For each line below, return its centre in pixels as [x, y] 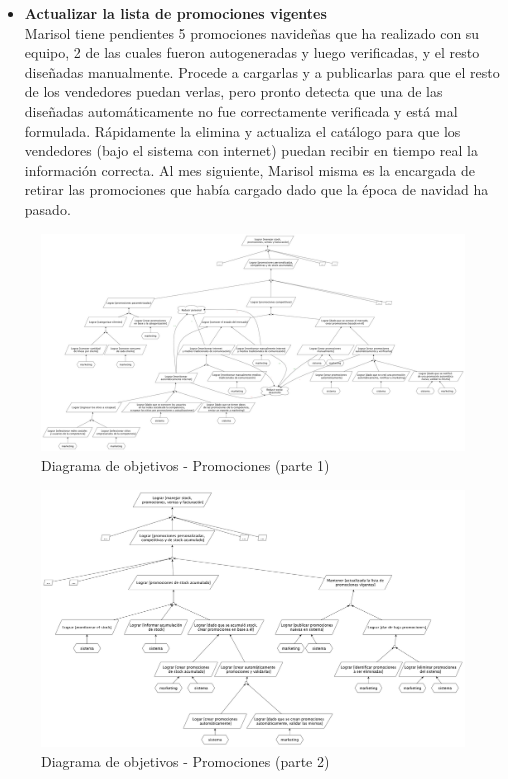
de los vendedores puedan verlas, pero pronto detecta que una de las [233, 91]
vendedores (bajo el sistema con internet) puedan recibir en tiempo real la [251, 150]
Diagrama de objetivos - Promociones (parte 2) [185, 761]
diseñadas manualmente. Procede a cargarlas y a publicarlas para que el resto [262, 71]
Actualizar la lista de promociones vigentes [175, 13]
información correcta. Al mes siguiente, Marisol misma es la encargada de [249, 169]
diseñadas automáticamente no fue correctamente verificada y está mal [241, 110]
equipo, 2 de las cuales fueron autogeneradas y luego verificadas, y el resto [252, 52]
